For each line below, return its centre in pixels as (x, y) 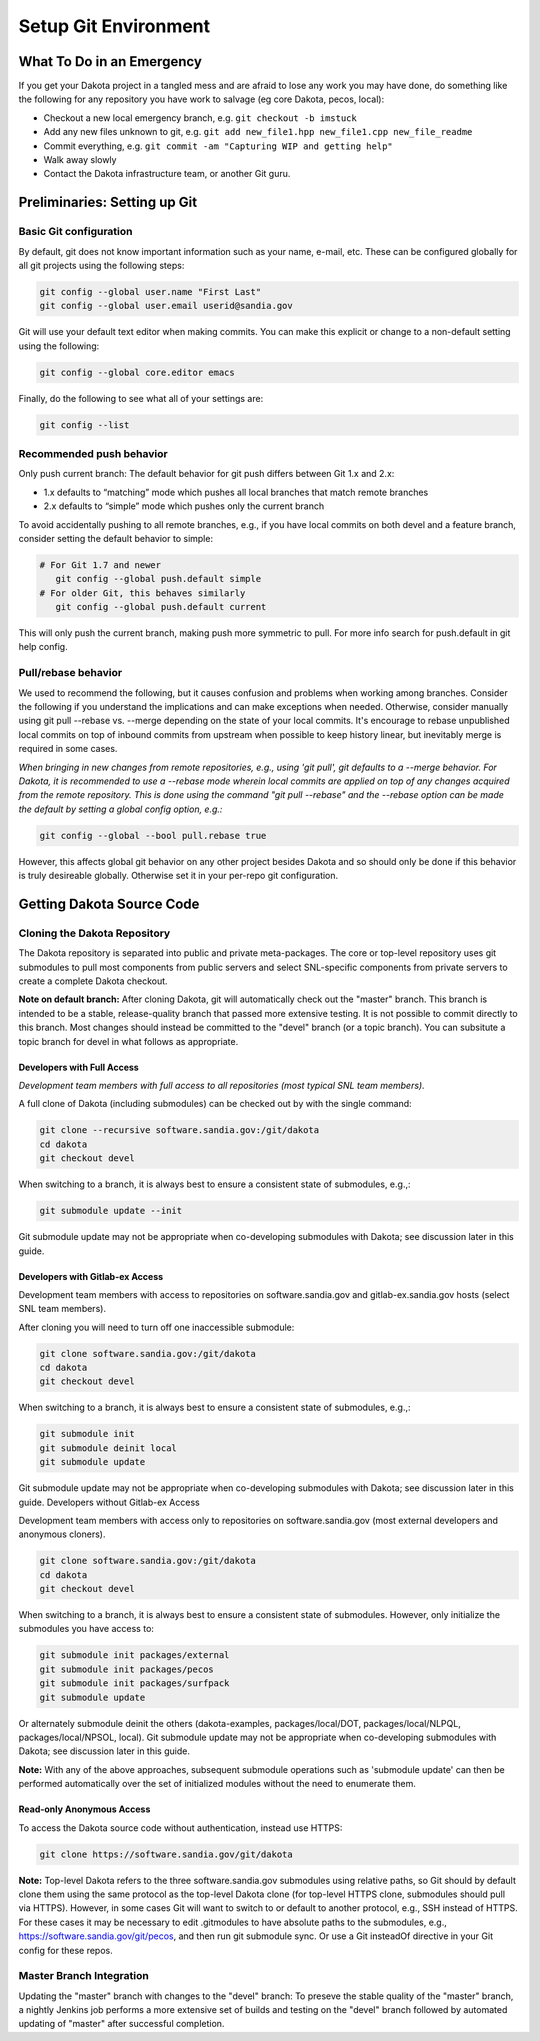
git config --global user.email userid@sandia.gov (166, 306)
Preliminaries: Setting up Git (108, 202)
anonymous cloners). (62, 1534)
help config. (43, 647)
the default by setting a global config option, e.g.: (120, 809)
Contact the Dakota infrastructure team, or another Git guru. (167, 174)
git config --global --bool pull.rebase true (153, 835)
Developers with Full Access (78, 1067)
